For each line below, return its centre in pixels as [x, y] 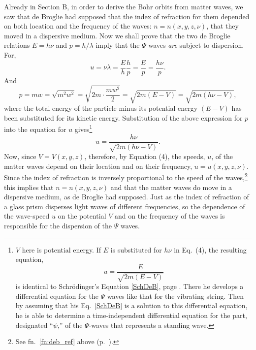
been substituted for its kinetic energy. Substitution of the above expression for [123, 117]
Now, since [20, 156]
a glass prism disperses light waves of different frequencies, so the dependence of [125, 206]
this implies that [29, 187]
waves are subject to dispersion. [196, 45]
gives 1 [83, 128]
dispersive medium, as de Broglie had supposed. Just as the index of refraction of [127, 197]
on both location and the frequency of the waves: [78, 26]
